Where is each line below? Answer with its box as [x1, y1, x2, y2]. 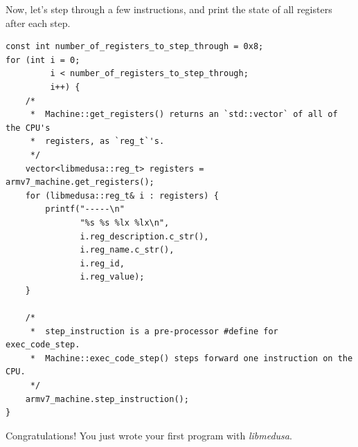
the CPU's [6, 122, 51, 133]
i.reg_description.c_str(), [80, 231, 209, 241]
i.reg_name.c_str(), [80, 245, 174, 255]
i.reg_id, [80, 258, 125, 268]
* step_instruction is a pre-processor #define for [30, 326, 278, 336]
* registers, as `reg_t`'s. [30, 136, 165, 147]
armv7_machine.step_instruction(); [25, 394, 189, 404]
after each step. [6, 15, 71, 30]
